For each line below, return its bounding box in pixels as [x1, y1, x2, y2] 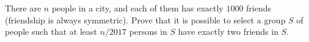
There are [5, 2, 42, 14]
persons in [129, 25, 167, 38]
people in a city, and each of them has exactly [51, 2, 224, 14]
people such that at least [5, 25, 98, 38]
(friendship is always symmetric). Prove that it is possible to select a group [5, 13, 286, 26]
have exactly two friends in [178, 25, 278, 38]
